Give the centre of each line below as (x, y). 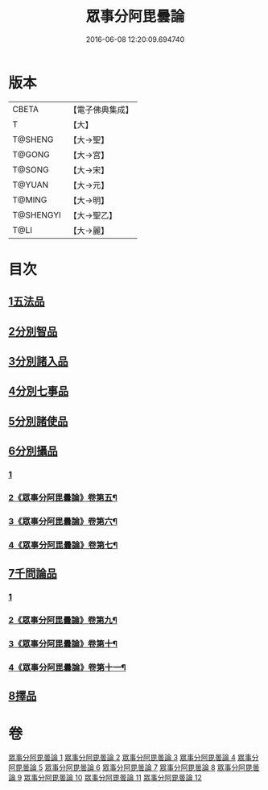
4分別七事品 (39, 391)
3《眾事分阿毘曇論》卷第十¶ (63, 644)
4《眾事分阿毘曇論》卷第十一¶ (67, 667)
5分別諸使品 (38, 421)
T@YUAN (31, 185)
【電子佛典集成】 (101, 110)
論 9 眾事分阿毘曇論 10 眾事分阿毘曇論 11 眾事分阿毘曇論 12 (105, 778)
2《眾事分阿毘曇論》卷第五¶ (63, 498)
